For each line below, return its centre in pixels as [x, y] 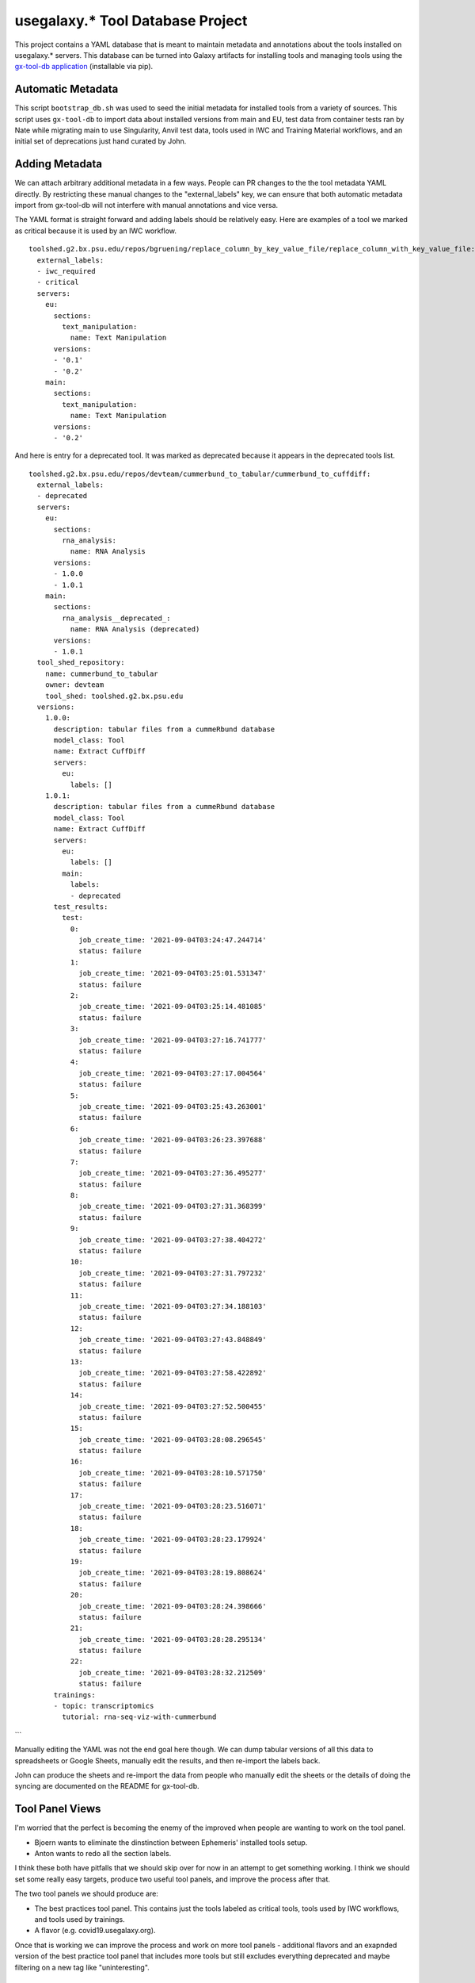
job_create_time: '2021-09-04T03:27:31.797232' [173, 1273]
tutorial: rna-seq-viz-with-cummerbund [139, 1717]
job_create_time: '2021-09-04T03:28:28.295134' [173, 1639]
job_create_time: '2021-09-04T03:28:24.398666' [173, 1606]
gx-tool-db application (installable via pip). [84, 67]
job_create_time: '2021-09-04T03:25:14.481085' [173, 1007]
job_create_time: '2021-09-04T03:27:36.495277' [173, 1173]
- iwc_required [66, 271]
